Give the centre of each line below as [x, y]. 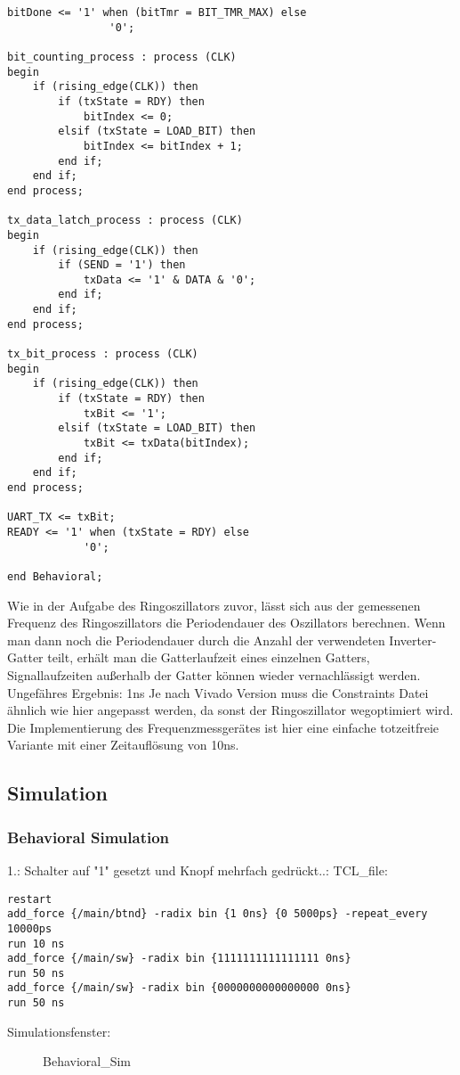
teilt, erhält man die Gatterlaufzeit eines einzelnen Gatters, [209, 657]
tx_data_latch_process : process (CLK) [125, 221]
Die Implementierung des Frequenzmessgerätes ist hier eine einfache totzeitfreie [223, 727]
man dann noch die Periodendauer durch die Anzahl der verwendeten [196, 640]
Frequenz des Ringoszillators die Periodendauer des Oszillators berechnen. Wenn [226, 623]
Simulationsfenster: [59, 1031]
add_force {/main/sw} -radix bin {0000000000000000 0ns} [179, 988]
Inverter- [413, 640]
